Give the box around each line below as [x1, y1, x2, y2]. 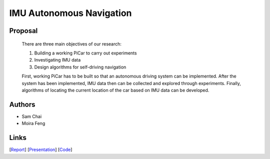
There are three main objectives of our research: [21, 40, 122, 47]
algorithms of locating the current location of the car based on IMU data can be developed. [21, 87, 209, 93]
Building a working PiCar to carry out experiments [34, 50, 137, 56]
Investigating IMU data [34, 57, 81, 63]
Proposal [9, 26, 38, 35]
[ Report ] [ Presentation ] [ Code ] [9, 146, 72, 152]
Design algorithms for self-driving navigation [34, 64, 126, 70]
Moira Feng [21, 120, 45, 126]
